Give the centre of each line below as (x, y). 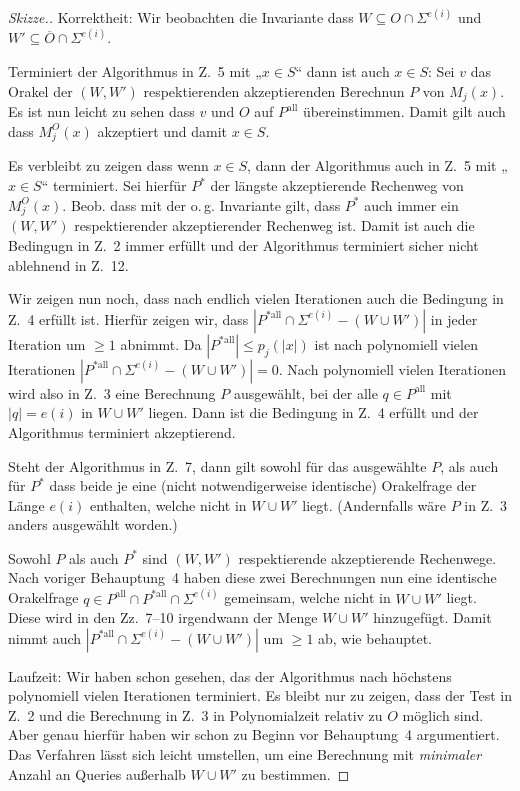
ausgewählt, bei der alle (305, 392)
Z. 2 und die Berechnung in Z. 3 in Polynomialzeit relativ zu (195, 714)
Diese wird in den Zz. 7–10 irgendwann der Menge (163, 617)
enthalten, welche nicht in (168, 504)
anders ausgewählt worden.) (93, 524)
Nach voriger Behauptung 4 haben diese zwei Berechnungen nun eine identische (252, 577)
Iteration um (47, 343)
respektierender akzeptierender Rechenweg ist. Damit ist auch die (274, 225)
